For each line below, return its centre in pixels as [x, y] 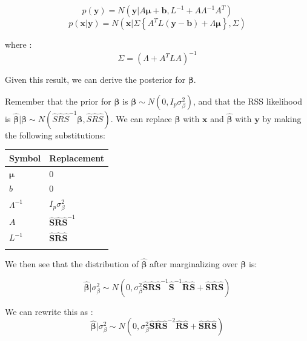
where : [18, 44]
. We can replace [141, 118]
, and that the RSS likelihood [248, 101]
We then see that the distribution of [72, 264]
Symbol [25, 158]
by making [282, 118]
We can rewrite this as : [49, 311]
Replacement [77, 158]
